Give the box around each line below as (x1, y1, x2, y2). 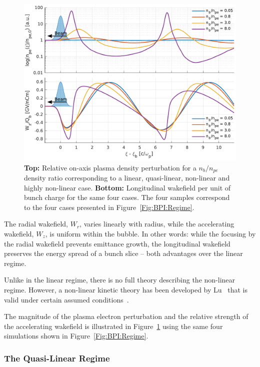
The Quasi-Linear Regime (4, 351, 110, 364)
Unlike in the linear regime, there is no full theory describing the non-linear (4, 274, 235, 285)
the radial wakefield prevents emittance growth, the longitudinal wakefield (4, 238, 230, 248)
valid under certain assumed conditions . (4, 294, 129, 304)
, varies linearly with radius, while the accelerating (79, 218, 234, 229)
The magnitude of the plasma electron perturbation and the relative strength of (4, 311, 248, 321)
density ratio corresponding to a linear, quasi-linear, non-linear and (24, 172, 230, 183)
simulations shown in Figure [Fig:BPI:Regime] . (4, 330, 148, 341)
